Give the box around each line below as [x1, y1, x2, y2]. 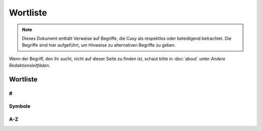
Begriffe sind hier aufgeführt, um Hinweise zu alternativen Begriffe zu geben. [22, 42, 176, 48]
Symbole [9, 103, 31, 110]
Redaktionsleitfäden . [9, 63, 50, 68]
